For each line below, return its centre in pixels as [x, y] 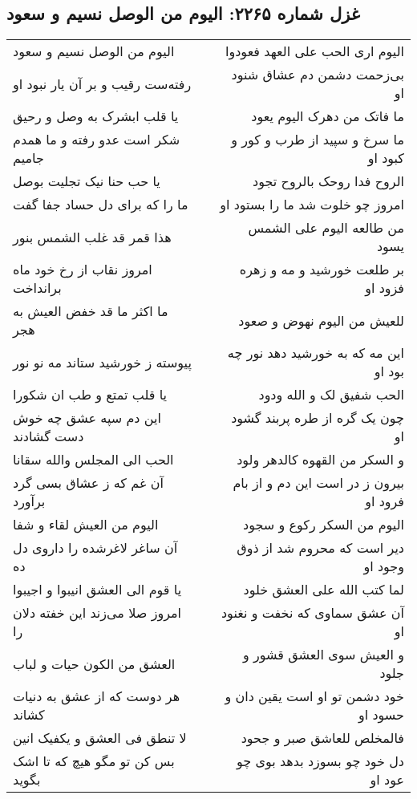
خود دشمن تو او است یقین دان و [314, 696]
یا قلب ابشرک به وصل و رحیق [96, 116]
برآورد [29, 501]
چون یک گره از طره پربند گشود [318, 418]
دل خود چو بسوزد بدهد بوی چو [320, 761]
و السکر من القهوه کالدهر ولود [320, 460]
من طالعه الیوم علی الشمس [326, 228]
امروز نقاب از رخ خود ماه [83, 270]
